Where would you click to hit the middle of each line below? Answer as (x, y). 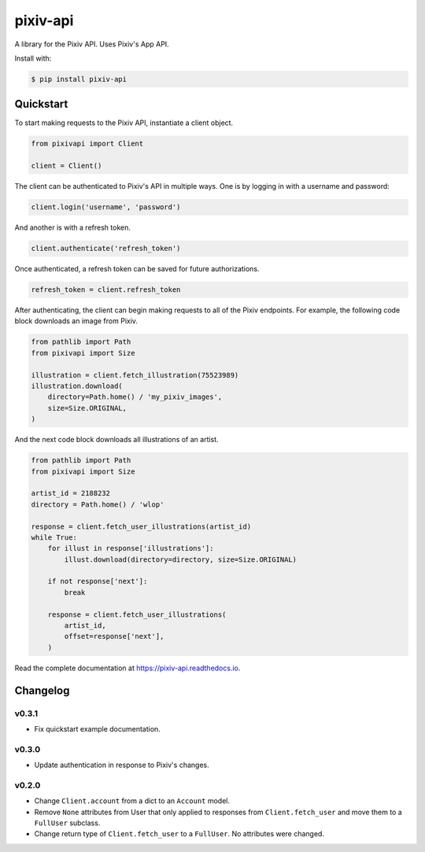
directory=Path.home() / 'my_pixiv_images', (135, 397)
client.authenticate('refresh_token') (106, 249)
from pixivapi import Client (87, 144)
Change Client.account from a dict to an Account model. (132, 801)
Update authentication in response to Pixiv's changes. (122, 765)
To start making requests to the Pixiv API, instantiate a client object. (124, 123)
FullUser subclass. (67, 823)
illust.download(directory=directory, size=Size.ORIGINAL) (181, 559)
